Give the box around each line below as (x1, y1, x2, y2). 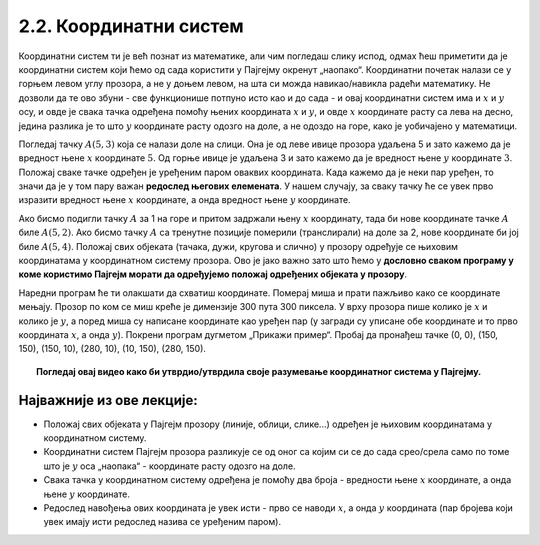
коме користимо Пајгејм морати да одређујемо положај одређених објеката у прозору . (18, 268, 408, 280)
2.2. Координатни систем (18, 15, 244, 37)
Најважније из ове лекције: (18, 391, 199, 409)
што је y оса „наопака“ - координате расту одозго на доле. (43, 460, 296, 472)
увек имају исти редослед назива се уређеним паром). (43, 516, 282, 528)
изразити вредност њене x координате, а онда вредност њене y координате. (18, 194, 351, 206)
